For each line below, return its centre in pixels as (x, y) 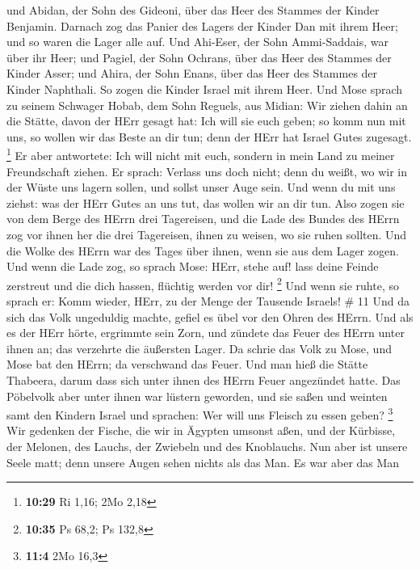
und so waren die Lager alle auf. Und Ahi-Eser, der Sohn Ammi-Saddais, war (197, 42)
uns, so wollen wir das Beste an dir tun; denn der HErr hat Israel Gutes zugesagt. (209, 136)
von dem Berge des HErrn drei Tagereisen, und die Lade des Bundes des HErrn (203, 219)
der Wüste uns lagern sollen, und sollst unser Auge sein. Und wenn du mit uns (201, 187)
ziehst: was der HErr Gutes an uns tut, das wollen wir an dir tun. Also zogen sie (206, 202)
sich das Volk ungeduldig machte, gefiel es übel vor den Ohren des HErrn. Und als (210, 316)
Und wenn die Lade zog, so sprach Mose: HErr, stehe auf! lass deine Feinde (193, 266)
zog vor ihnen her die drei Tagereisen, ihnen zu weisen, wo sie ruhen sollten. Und (207, 234)
